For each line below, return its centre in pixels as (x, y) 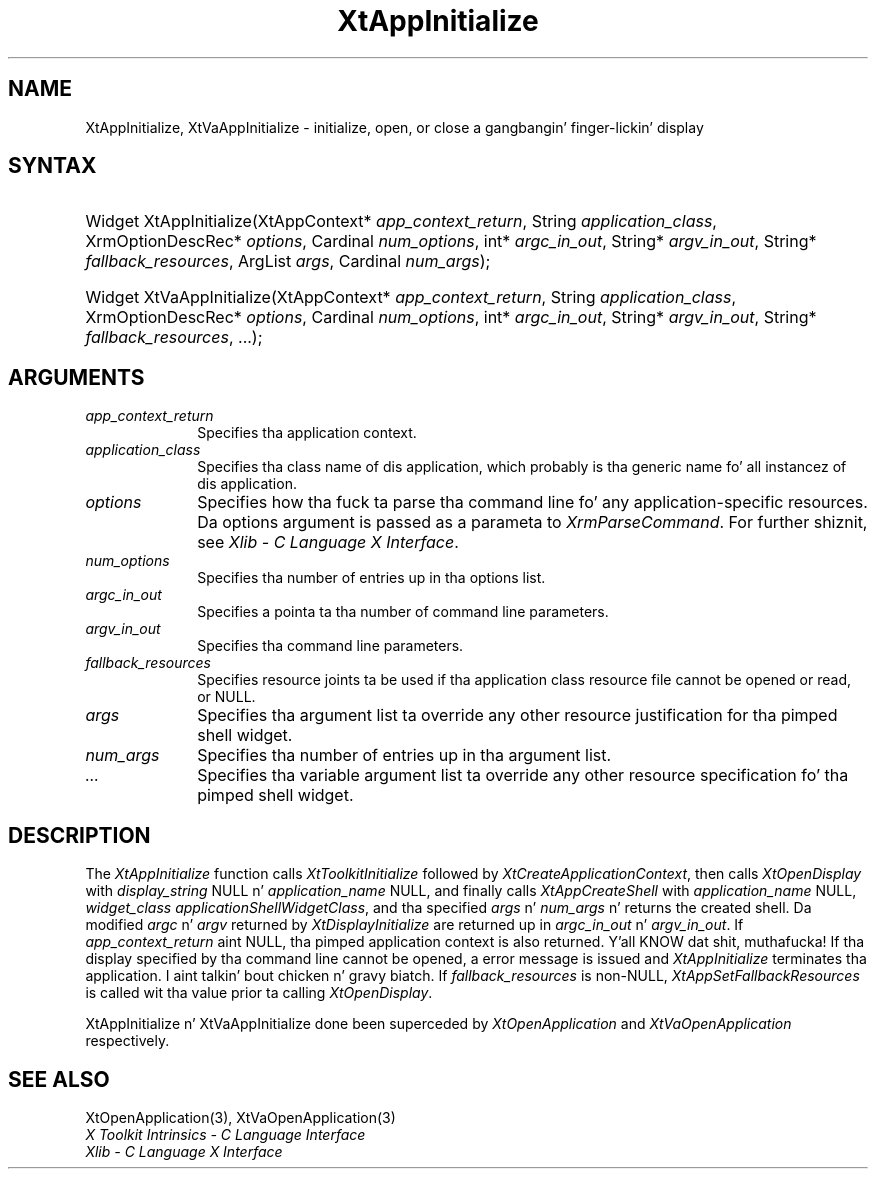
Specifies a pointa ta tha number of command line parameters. (403, 612)
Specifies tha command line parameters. (330, 646)
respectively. (127, 1041)
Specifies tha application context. (307, 433)
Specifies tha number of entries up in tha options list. (371, 578)
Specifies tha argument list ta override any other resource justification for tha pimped (517, 715)
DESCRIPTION (79, 835)
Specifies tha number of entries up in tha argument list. (404, 755)
